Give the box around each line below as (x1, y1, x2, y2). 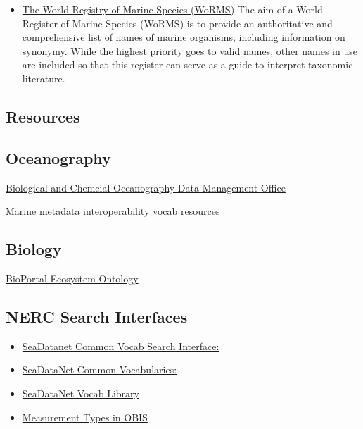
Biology (6, 238, 62, 260)
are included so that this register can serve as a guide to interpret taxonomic (22, 57, 353, 72)
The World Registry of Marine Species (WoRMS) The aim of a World (22, 2, 323, 16)
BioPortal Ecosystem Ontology (6, 271, 139, 285)
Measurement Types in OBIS (22, 409, 148, 424)
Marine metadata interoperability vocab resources (6, 204, 220, 218)
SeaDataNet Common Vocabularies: (22, 362, 177, 377)
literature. (22, 70, 65, 85)
